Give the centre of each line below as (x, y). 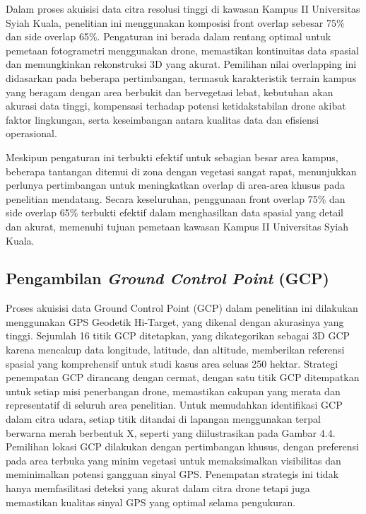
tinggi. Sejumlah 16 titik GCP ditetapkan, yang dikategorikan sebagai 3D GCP (178, 335)
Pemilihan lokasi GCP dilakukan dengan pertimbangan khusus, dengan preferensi (182, 446)
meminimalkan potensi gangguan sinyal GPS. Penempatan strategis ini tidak (172, 474)
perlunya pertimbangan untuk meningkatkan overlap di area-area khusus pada (175, 185)
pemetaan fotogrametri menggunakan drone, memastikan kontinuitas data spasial (182, 50)
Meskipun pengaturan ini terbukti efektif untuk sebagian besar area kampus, (172, 157)
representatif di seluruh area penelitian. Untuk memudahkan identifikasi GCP (174, 405)
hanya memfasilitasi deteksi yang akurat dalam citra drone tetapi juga (158, 488)
